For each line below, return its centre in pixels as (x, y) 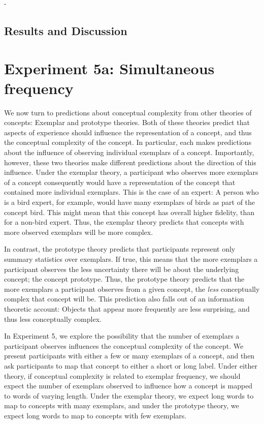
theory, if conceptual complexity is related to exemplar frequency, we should (122, 375)
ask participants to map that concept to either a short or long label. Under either (131, 365)
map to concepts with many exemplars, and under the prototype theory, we (122, 405)
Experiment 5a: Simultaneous (109, 68)
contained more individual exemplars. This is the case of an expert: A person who (131, 192)
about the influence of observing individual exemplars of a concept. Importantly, (129, 152)
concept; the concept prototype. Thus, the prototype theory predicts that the (124, 279)
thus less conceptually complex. (53, 319)
